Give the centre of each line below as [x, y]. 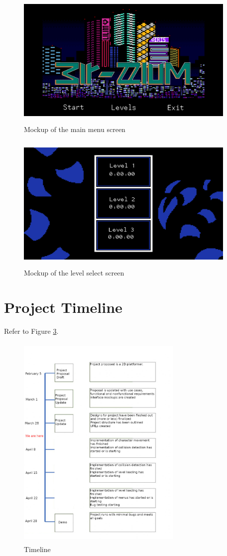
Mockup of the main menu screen [75, 129]
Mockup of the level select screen [74, 272]
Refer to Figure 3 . [31, 331]
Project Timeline [63, 307]
